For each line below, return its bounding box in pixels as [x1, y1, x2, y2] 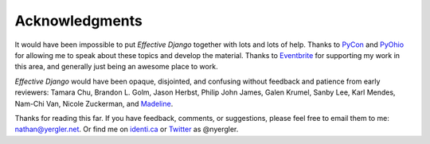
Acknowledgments [14, 12, 143, 29]
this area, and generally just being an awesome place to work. [14, 62, 218, 72]
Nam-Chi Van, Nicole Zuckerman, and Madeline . [14, 99, 174, 108]
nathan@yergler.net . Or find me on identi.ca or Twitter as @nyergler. [14, 124, 239, 134]
